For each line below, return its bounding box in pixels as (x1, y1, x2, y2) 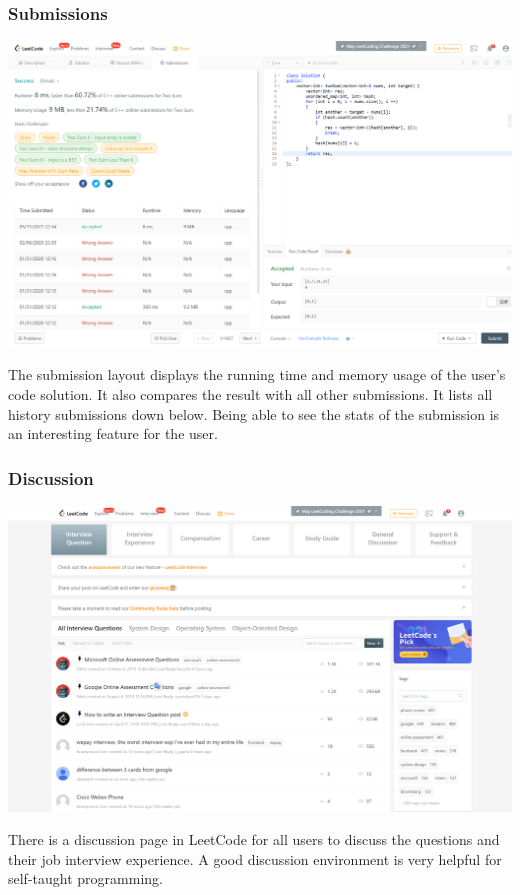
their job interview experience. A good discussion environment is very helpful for (8, 848, 502, 869)
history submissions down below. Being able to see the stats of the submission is (8, 403, 500, 424)
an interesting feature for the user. (8, 423, 218, 444)
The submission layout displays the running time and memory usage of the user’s (8, 364, 506, 385)
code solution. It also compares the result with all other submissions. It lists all (8, 384, 493, 405)
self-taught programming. (8, 868, 163, 889)
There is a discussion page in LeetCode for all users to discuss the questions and (8, 829, 500, 850)
